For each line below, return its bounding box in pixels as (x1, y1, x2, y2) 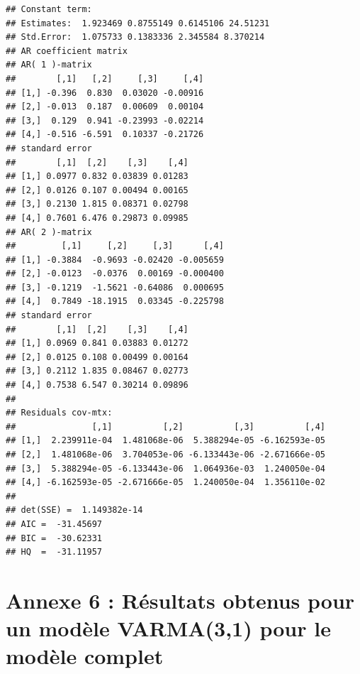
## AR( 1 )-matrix (6, 60, 92, 70)
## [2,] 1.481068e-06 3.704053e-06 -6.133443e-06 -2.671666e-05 (6, 450, 326, 460)
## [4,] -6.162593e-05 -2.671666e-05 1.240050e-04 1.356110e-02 (6, 477, 326, 488)
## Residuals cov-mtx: (6, 408, 113, 418)
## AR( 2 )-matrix (6, 227, 92, 237)
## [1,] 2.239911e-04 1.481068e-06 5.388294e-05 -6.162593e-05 (6, 435, 326, 446)
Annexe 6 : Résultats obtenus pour (6, 585, 355, 614)
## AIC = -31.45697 (6, 518, 103, 529)
